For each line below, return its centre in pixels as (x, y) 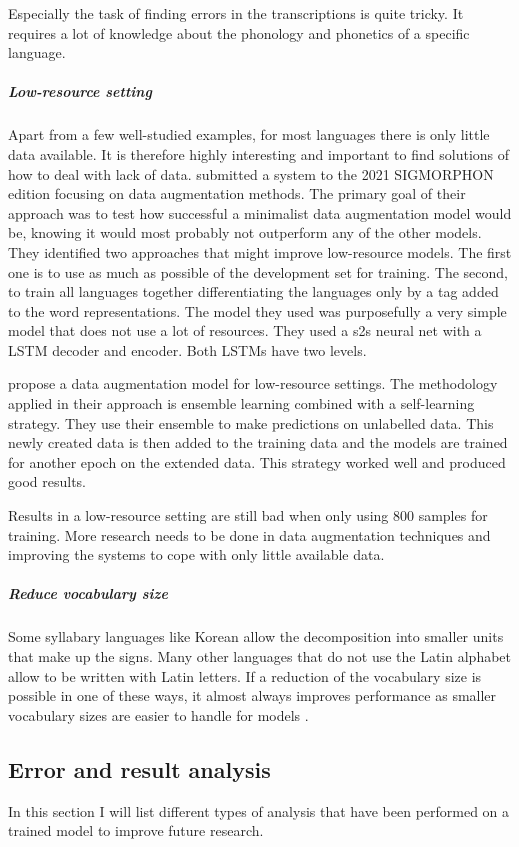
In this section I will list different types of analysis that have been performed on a (259, 810)
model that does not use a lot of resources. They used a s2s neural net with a (245, 330)
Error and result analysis (139, 768)
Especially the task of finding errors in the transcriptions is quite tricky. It (236, 13)
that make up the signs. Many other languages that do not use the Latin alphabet (260, 655)
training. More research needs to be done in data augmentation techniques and (249, 534)
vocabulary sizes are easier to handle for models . (158, 714)
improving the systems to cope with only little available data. (196, 554)
